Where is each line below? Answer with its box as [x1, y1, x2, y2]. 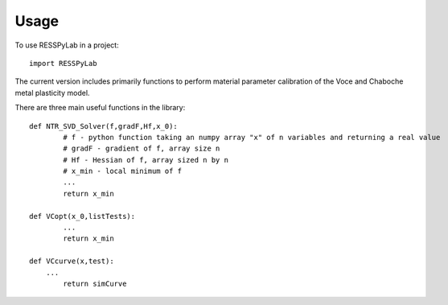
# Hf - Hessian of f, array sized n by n [63, 155, 229, 164]
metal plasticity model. [14, 88, 90, 97]
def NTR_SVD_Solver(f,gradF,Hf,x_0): [29, 122, 179, 130]
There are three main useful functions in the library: [14, 103, 186, 113]
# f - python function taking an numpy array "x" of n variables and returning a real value [63, 133, 441, 142]
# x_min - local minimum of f [63, 167, 183, 176]
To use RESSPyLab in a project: [14, 40, 120, 50]
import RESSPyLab [29, 59, 97, 68]
